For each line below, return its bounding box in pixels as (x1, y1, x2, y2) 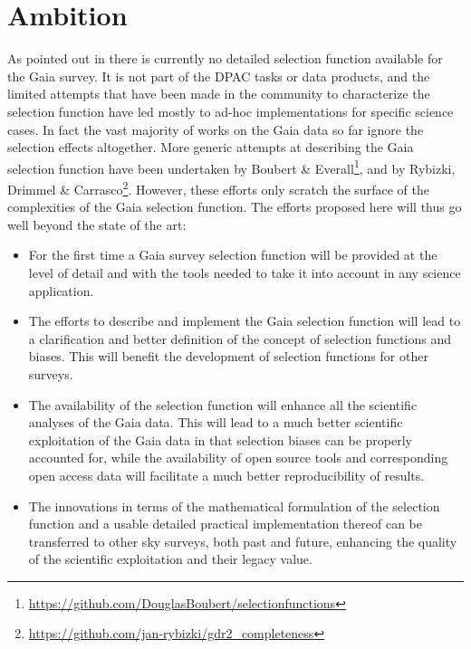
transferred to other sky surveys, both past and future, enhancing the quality (28, 531, 457, 550)
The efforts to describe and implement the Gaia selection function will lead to (28, 311, 461, 330)
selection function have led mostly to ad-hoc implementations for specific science (7, 101, 454, 120)
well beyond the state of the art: (7, 215, 187, 234)
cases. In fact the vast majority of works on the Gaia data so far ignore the (7, 119, 424, 138)
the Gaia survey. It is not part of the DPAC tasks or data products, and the (7, 66, 430, 85)
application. (28, 281, 94, 300)
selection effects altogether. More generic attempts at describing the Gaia (7, 138, 414, 157)
